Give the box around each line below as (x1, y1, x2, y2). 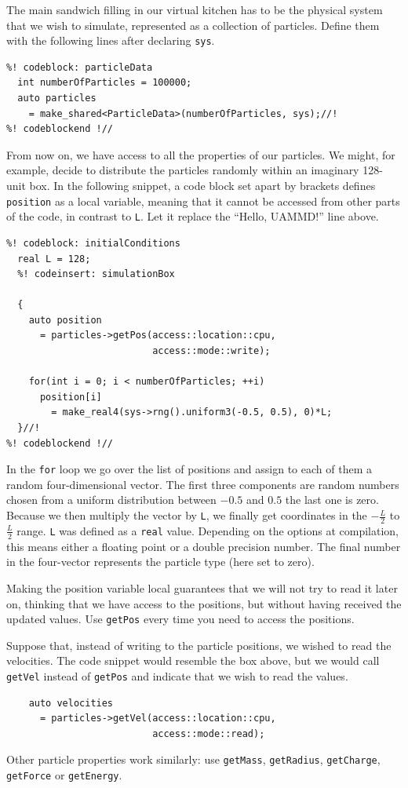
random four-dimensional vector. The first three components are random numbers (6, 476, 399, 492)
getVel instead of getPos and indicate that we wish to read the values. (6, 667, 348, 684)
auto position (28, 314, 102, 326)
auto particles (17, 93, 97, 104)
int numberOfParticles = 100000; (17, 77, 192, 89)
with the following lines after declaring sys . (6, 32, 215, 49)
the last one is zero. (285, 491, 379, 508)
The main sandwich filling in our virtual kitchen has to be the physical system (6, 2, 383, 17)
